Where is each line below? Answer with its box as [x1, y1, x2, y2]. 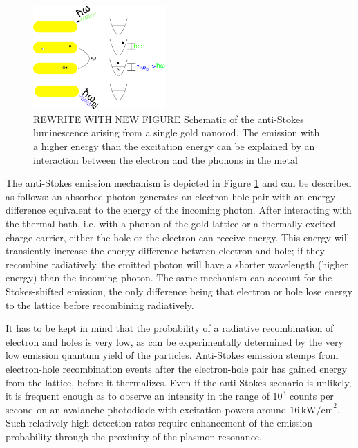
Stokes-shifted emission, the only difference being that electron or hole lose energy [6, 284, 352, 299]
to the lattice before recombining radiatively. [6, 297, 194, 312]
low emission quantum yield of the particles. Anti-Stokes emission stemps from [6, 348, 339, 362]
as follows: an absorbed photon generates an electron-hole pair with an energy [6, 189, 336, 203]
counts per [289, 389, 334, 403]
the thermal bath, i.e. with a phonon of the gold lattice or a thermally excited [6, 216, 336, 231]
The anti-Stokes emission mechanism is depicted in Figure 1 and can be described [6, 176, 352, 190]
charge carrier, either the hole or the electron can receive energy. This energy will [6, 230, 350, 244]
